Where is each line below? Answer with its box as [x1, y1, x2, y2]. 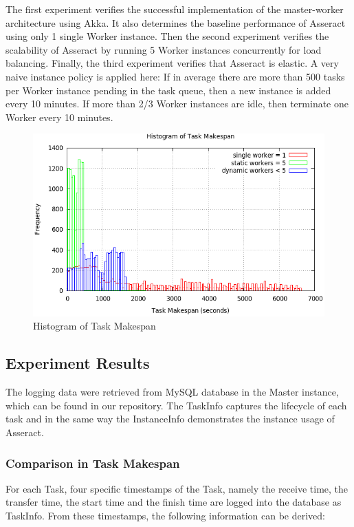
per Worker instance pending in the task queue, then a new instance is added [5, 83, 331, 97]
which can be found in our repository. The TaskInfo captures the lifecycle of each [5, 398, 347, 412]
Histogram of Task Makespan [33, 319, 156, 333]
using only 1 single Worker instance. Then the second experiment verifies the [5, 29, 329, 43]
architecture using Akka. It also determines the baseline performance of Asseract [5, 15, 346, 30]
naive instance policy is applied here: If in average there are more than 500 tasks [5, 69, 345, 83]
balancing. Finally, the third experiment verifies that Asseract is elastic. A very [5, 56, 339, 70]
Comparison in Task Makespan [5, 454, 180, 471]
